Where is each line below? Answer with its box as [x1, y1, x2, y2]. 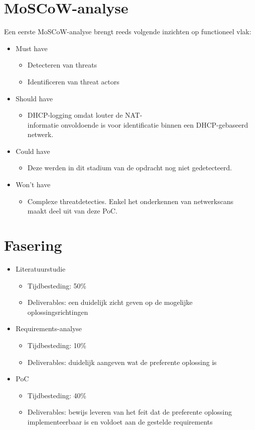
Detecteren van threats [27, 60, 97, 70]
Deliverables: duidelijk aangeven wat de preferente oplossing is [27, 357, 217, 367]
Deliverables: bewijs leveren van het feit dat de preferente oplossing [27, 407, 232, 417]
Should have [15, 93, 53, 103]
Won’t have [15, 179, 51, 190]
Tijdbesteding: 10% [27, 340, 86, 350]
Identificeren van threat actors [27, 76, 120, 86]
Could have [15, 145, 50, 156]
